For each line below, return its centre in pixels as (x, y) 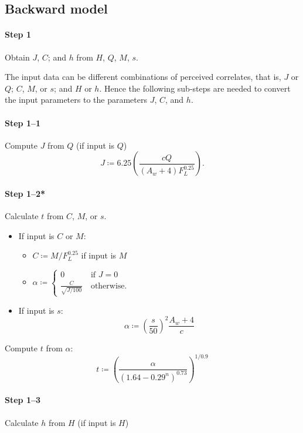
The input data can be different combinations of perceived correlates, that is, (143, 77)
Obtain (17, 57)
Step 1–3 (23, 400)
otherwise (108, 286)
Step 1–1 (23, 122)
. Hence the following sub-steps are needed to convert (195, 88)
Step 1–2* (25, 193)
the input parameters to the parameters (76, 100)
